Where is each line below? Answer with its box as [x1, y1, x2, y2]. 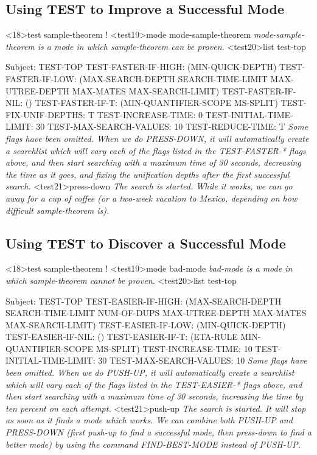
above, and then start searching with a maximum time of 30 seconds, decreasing [5, 156, 301, 169]
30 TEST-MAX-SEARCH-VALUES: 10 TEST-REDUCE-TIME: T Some [36, 120, 308, 133]
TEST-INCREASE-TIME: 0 [97, 108, 203, 121]
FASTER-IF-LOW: [5, 72, 77, 85]
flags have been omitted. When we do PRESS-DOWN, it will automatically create [5, 132, 309, 144]
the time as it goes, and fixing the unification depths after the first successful [5, 168, 290, 180]
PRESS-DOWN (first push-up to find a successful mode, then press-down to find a [5, 426, 312, 439]
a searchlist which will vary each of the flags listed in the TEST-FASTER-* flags [5, 144, 306, 157]
